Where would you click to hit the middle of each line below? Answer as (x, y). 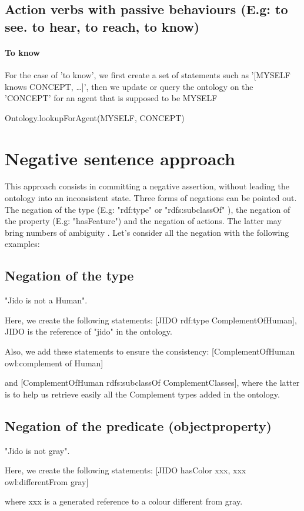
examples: (22, 244)
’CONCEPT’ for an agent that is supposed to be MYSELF (111, 98)
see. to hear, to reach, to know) (102, 26)
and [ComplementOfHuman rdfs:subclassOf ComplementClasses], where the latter (152, 383)
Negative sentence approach (120, 158)
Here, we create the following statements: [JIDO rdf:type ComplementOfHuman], (151, 320)
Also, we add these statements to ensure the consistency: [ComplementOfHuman (150, 351)
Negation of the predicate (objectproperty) (138, 425)
